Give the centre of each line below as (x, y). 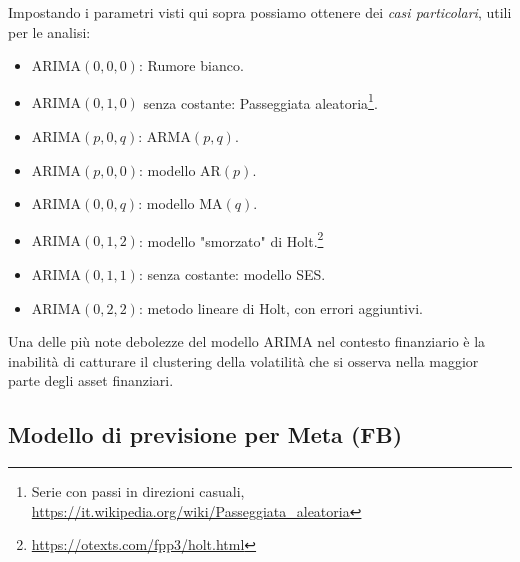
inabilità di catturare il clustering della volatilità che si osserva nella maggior (243, 360)
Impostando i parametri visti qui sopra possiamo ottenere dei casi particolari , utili (260, 12)
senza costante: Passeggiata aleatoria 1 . (260, 101)
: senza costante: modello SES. (232, 274)
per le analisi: (49, 31)
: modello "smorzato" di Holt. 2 (231, 239)
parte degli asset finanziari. (91, 380)
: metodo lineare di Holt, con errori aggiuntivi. (281, 307)
